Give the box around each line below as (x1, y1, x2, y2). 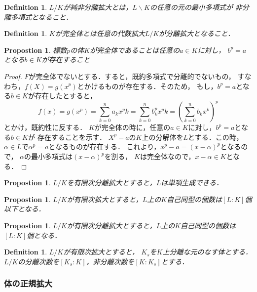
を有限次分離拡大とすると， (67, 177, 156, 188)
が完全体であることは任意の (90, 44, 180, 55)
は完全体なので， (140, 151, 195, 162)
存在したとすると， (35, 90, 97, 101)
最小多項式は (31, 151, 73, 162)
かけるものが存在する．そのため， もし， (84, 81, 218, 91)
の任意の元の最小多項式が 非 (149, 2, 242, 12)
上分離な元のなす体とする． (162, 247, 253, 257)
